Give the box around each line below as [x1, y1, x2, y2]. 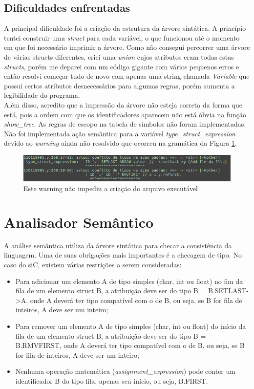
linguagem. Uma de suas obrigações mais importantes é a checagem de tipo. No [4, 250, 242, 260]
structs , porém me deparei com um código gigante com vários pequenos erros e [4, 61, 239, 71]
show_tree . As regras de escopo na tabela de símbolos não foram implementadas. [4, 119, 246, 129]
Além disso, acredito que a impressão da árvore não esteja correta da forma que [4, 99, 242, 109]
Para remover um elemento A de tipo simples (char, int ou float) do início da [15, 321, 246, 331]
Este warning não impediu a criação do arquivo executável [23, 183, 198, 194]
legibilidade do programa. [4, 90, 80, 100]
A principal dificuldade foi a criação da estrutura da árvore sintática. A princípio [4, 23, 246, 33]
